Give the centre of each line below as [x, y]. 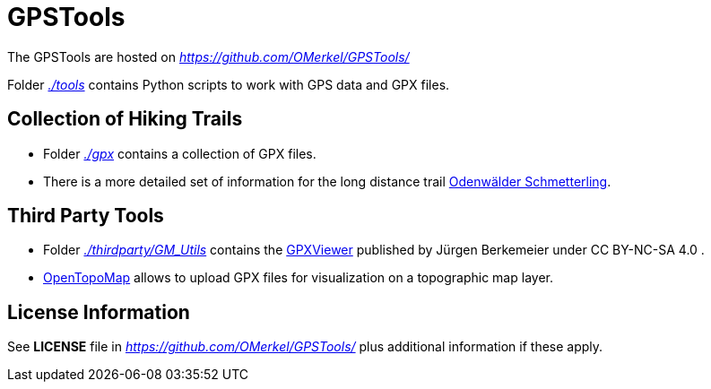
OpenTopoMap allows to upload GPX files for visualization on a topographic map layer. [298, 278]
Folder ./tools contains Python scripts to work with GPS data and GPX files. [229, 84]
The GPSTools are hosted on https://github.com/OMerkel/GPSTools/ [208, 56]
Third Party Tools [86, 216]
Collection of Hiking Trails [125, 119]
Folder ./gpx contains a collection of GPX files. [180, 153]
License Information [99, 312]
